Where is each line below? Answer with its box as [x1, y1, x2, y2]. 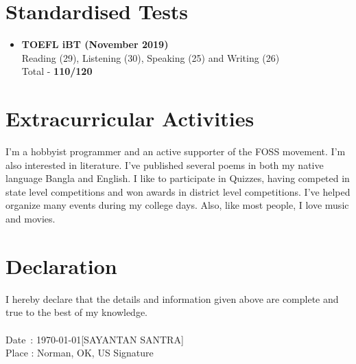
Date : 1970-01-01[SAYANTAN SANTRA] [5, 332, 184, 346]
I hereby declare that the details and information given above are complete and [5, 291, 339, 306]
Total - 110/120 [21, 64, 93, 78]
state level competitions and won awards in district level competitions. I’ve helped [5, 184, 351, 198]
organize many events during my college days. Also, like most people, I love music [5, 198, 349, 212]
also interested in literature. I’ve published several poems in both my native [5, 157, 324, 172]
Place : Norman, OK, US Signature [5, 345, 154, 360]
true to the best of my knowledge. [5, 305, 147, 319]
